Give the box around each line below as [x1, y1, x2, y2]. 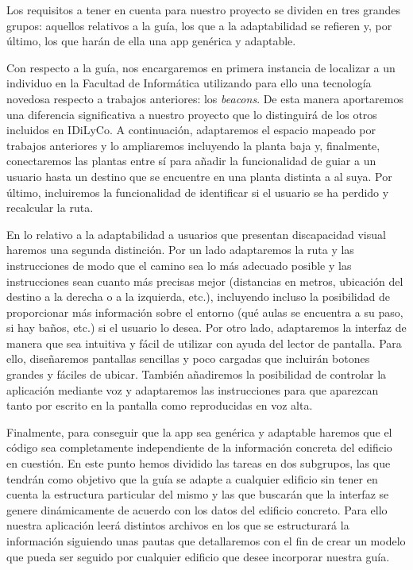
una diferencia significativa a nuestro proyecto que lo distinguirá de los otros [6, 106, 377, 122]
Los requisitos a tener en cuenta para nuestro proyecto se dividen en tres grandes [6, 2, 401, 17]
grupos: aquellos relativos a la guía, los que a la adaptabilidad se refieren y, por [6, 17, 392, 33]
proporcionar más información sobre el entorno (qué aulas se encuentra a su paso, [6, 303, 403, 320]
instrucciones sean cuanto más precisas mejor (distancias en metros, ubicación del [6, 272, 403, 289]
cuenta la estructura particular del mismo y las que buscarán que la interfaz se [6, 486, 389, 503]
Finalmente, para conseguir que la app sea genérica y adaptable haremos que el [6, 423, 392, 440]
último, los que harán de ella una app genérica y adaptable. [6, 33, 296, 49]
